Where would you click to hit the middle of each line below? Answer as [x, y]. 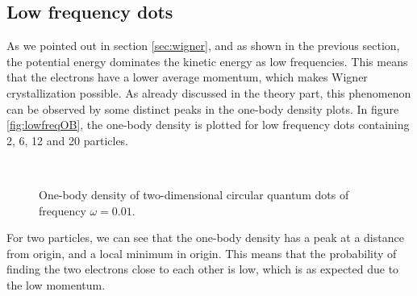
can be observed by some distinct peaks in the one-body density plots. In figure [203, 108]
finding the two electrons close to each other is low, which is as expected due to [203, 269]
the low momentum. [56, 284]
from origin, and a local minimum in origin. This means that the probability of [202, 253]
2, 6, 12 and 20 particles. [68, 140]
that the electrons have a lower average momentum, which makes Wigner [187, 77]
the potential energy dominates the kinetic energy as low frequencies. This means [207, 61]
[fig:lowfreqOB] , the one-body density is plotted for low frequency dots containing [208, 125]
